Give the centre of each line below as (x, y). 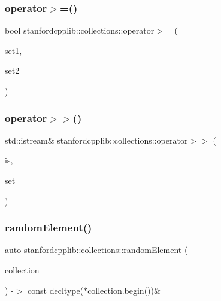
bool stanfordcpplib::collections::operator (80, 30)
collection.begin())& (124, 290)
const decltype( (56, 290)
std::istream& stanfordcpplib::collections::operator (96, 140)
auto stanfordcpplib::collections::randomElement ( (96, 250)
